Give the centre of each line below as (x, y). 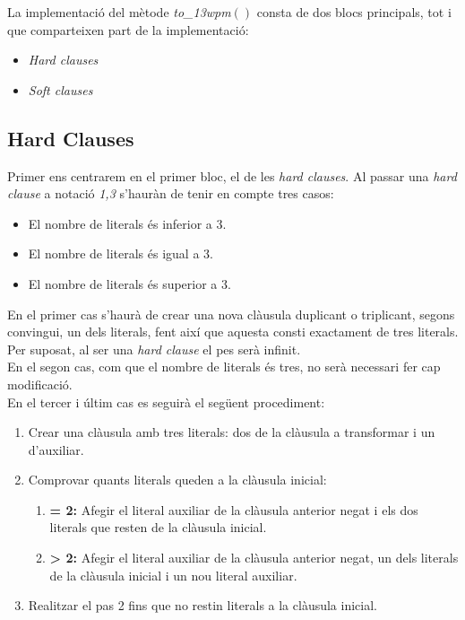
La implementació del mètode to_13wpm (119, 12)
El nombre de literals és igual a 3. (121, 253)
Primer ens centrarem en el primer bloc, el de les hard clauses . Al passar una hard (232, 175)
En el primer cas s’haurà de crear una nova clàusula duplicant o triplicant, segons (231, 314)
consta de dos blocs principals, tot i (354, 12)
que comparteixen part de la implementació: (128, 29)
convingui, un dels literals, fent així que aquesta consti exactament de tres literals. (233, 332)
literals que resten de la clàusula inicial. (158, 527)
